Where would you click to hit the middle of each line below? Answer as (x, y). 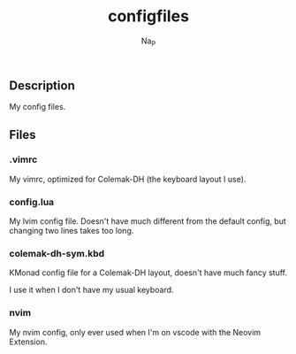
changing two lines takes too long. (72, 231)
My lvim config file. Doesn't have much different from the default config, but (148, 221)
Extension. (28, 342)
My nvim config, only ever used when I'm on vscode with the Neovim (135, 332)
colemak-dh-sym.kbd (57, 254)
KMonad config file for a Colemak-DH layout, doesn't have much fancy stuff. (148, 273)
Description (42, 85)
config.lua (32, 202)
